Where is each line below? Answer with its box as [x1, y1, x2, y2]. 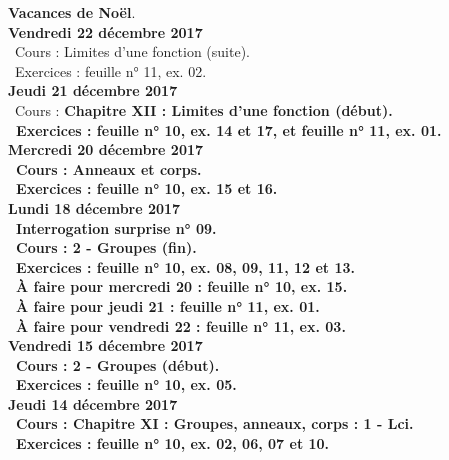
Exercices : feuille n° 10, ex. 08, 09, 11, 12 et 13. [16, 256, 356, 277]
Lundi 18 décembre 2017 [8, 197, 181, 218]
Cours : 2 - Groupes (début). [16, 354, 220, 375]
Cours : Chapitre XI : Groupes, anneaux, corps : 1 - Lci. [16, 413, 414, 434]
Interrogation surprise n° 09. [16, 217, 217, 238]
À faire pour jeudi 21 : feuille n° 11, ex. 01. [16, 295, 320, 316]
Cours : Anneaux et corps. [16, 158, 202, 179]
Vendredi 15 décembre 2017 [8, 335, 203, 356]
